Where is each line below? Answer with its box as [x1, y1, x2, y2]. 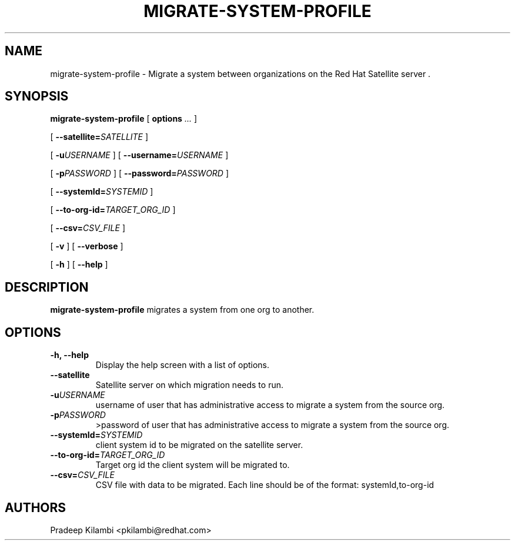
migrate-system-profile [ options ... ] [50, 113, 198, 124]
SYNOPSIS [5, 89, 69, 104]
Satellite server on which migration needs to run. [95, 380, 283, 390]
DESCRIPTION [5, 279, 89, 295]
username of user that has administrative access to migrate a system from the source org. [95, 400, 445, 410]
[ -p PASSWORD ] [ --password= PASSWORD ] [50, 168, 229, 179]
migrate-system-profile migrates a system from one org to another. [50, 305, 315, 315]
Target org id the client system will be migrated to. [95, 460, 290, 470]
